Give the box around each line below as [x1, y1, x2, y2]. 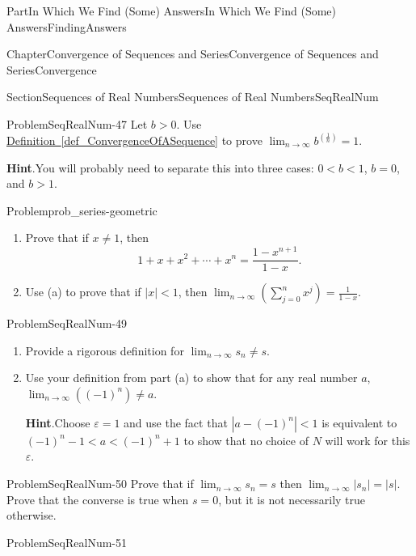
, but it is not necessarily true [218, 490, 366, 507]
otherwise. [6, 507, 57, 524]
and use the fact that [124, 414, 228, 431]
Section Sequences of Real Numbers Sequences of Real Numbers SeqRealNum [6, 88, 379, 105]
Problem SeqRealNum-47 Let [6, 115, 148, 132]
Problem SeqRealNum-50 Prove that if [6, 475, 194, 492]
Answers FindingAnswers [6, 18, 127, 35]
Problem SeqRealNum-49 [6, 315, 127, 332]
